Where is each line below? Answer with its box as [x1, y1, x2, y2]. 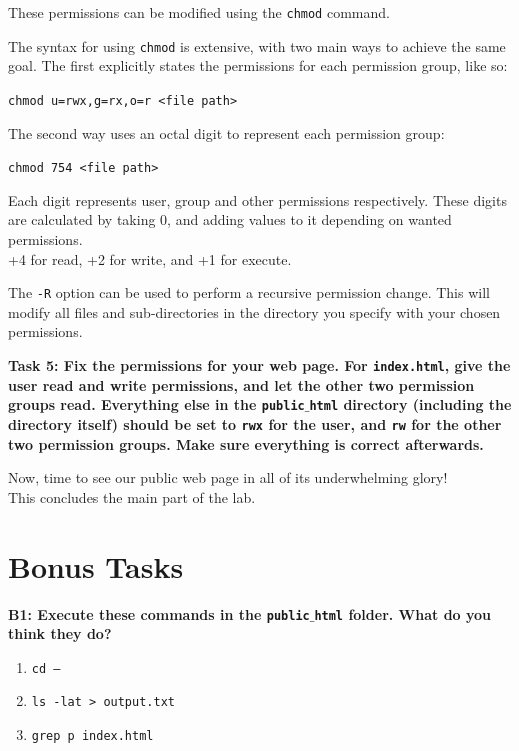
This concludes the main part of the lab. [8, 486, 256, 507]
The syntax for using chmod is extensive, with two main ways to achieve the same [8, 35, 506, 56]
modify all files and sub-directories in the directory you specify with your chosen [8, 301, 501, 322]
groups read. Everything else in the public [8, 394, 305, 415]
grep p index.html [31, 729, 154, 744]
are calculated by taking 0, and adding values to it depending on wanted [8, 209, 452, 230]
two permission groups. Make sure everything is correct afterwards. [8, 433, 484, 454]
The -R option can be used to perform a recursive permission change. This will [8, 282, 490, 303]
